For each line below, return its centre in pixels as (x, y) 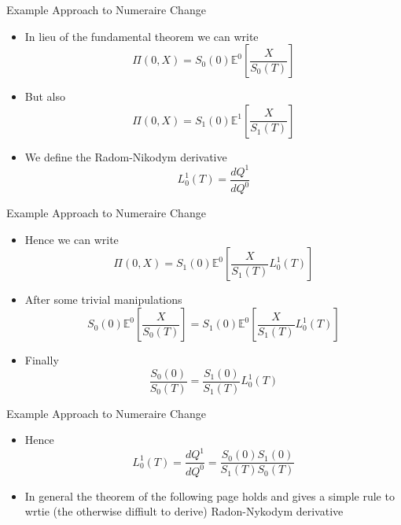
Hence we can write (72, 239)
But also (45, 96)
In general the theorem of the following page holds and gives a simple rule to (210, 495)
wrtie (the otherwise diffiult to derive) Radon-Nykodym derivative (184, 511)
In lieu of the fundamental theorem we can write (142, 36)
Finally (42, 360)
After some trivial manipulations (103, 299)
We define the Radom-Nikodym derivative (126, 156)
